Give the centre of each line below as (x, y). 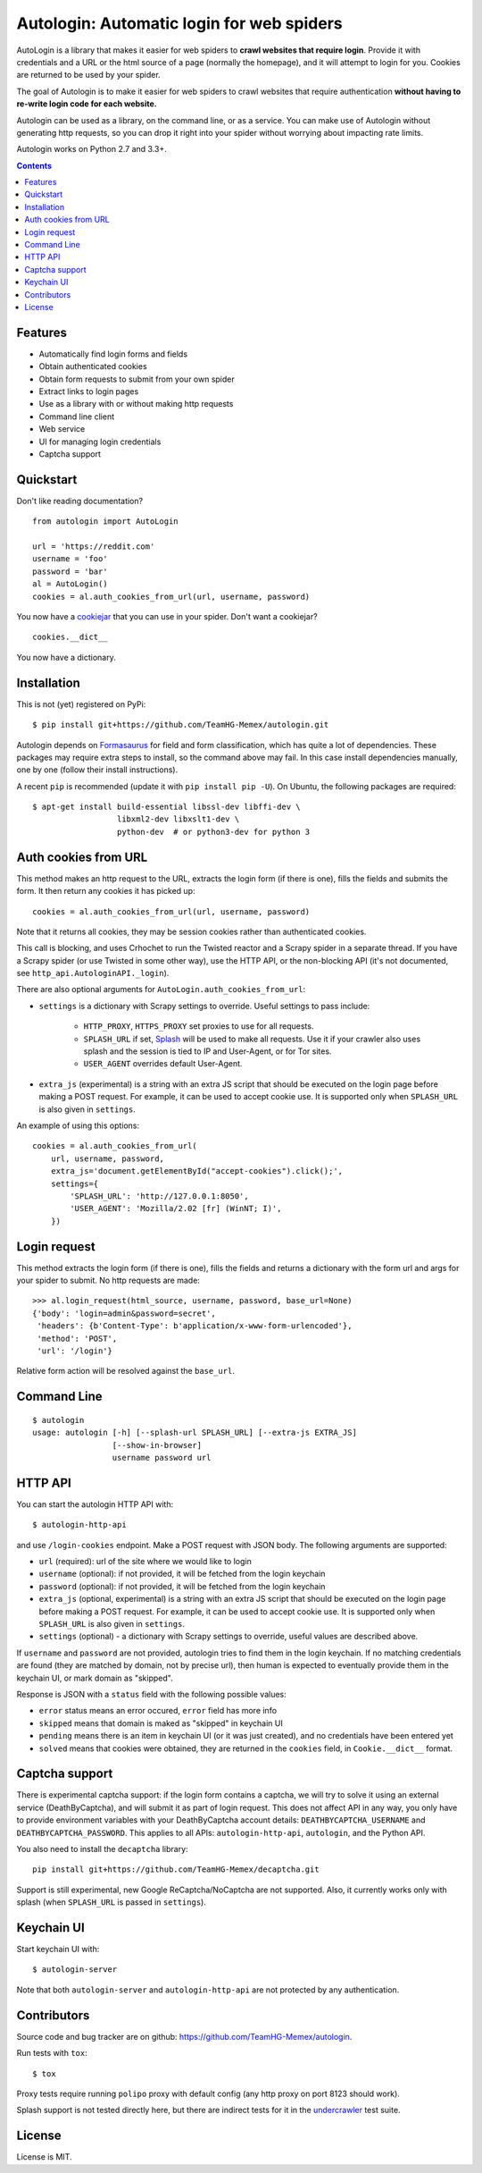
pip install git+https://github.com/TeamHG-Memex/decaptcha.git (176, 1870)
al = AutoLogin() (70, 584)
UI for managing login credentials (100, 442)
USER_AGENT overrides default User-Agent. (163, 1064)
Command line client (77, 417)
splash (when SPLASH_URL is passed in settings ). (112, 1902)
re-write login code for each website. (87, 104)
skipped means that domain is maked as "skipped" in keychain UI (161, 1723)
